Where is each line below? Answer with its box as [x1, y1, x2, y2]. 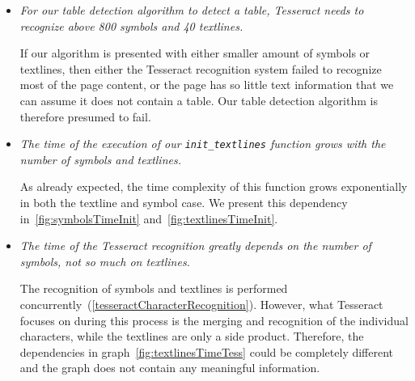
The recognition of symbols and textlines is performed [19, 280, 288, 297]
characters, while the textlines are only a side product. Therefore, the [19, 328, 364, 345]
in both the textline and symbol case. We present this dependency [19, 194, 348, 210]
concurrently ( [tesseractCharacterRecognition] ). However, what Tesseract [19, 295, 383, 312]
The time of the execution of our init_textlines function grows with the [19, 135, 386, 152]
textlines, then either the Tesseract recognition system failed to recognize [19, 60, 382, 77]
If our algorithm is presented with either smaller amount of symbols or [19, 44, 371, 61]
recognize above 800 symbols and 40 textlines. [19, 17, 243, 34]
